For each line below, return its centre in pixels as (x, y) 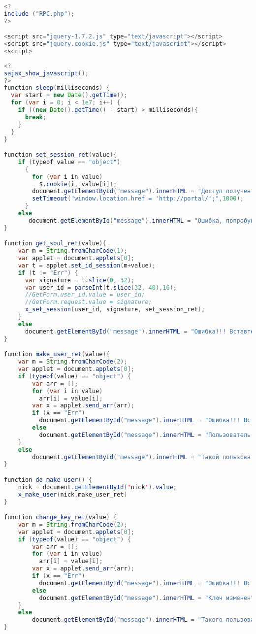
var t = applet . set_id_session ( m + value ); (87, 265)
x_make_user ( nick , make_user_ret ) (73, 494)
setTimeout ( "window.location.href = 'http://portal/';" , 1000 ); (138, 199)
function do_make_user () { (48, 480)
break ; (35, 117)
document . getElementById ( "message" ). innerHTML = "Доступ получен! (143, 191)
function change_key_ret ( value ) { (61, 517)
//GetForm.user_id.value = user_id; (85, 295)
